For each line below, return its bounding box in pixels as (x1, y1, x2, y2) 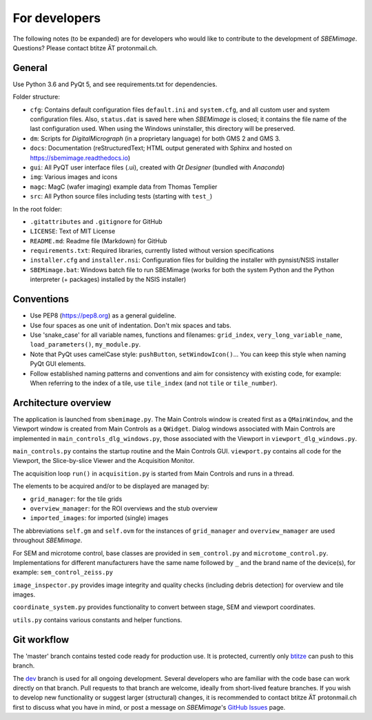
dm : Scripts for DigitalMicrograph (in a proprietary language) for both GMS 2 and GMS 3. (30, 134, 281, 143)
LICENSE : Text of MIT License (30, 227, 116, 236)
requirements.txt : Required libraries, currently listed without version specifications (30, 247, 275, 255)
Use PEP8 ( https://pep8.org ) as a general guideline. (30, 311, 177, 320)
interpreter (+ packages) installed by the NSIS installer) (30, 276, 187, 284)
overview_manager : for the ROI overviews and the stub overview (30, 504, 218, 513)
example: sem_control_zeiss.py (12, 568, 114, 577)
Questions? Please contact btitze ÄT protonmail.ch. (12, 43, 158, 52)
